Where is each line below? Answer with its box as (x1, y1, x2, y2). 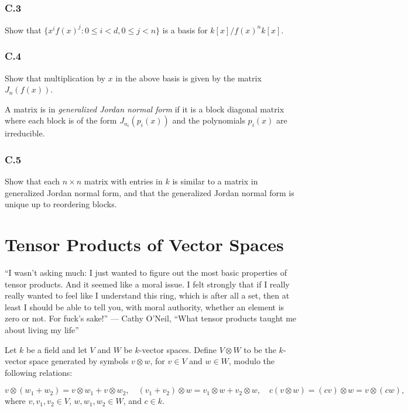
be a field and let (26, 343, 87, 355)
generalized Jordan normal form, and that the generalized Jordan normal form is (5, 186, 294, 198)
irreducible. (5, 127, 45, 139)
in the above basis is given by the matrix (115, 71, 262, 84)
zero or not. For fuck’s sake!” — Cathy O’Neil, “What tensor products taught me (5, 312, 297, 324)
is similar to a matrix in (172, 175, 258, 187)
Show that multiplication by (5, 71, 105, 84)
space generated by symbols (29, 355, 129, 367)
